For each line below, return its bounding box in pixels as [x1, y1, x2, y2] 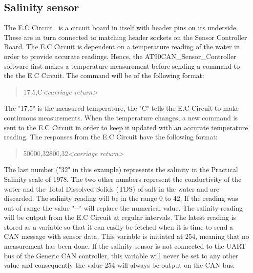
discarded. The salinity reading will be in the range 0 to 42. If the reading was [4, 193, 238, 203]
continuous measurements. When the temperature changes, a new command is [4, 112, 238, 122]
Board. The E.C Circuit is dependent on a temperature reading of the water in [4, 41, 240, 52]
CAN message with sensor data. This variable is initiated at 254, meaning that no [4, 231, 249, 241]
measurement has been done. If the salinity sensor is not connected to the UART [4, 241, 246, 251]
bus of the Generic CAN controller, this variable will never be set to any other [4, 250, 238, 260]
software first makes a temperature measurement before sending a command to [4, 60, 240, 71]
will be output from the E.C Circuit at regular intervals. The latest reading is [4, 212, 236, 222]
